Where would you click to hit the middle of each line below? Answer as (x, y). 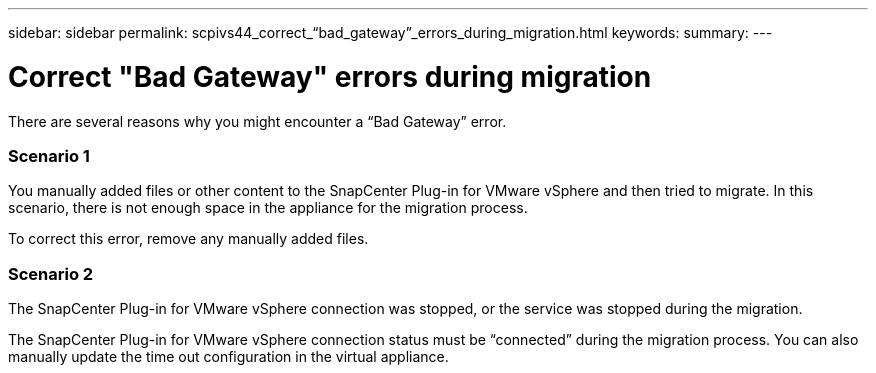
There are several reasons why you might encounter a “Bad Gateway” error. (257, 121)
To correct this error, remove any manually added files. (188, 239)
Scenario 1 (49, 155)
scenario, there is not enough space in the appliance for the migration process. (268, 208)
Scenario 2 (51, 273)
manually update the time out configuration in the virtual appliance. (228, 356)
